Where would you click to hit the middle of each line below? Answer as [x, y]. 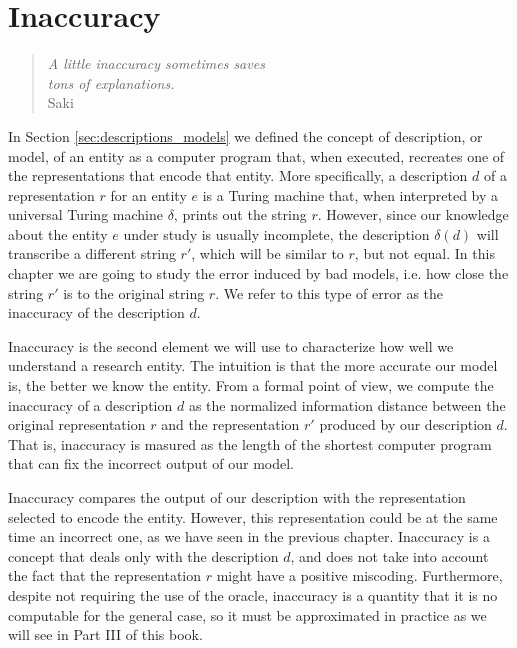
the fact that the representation [105, 575]
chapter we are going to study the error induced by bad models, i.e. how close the [258, 273]
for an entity [148, 194]
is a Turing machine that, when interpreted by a [350, 194]
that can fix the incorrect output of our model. [151, 463]
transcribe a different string [92, 253]
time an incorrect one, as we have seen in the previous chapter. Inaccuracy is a [249, 536]
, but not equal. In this [424, 253]
